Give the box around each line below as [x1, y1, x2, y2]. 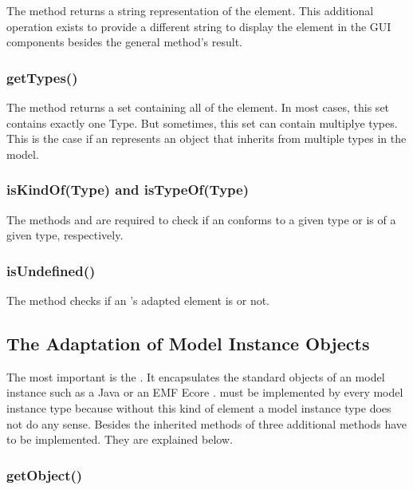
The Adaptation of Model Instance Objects [6, 330, 370, 355]
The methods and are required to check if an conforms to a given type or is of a [6, 211, 396, 227]
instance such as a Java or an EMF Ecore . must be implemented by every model [6, 384, 403, 401]
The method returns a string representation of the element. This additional [6, 2, 374, 18]
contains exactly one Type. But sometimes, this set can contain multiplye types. [6, 114, 398, 131]
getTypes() [6, 67, 78, 87]
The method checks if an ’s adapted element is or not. [6, 292, 270, 308]
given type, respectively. [6, 227, 124, 243]
